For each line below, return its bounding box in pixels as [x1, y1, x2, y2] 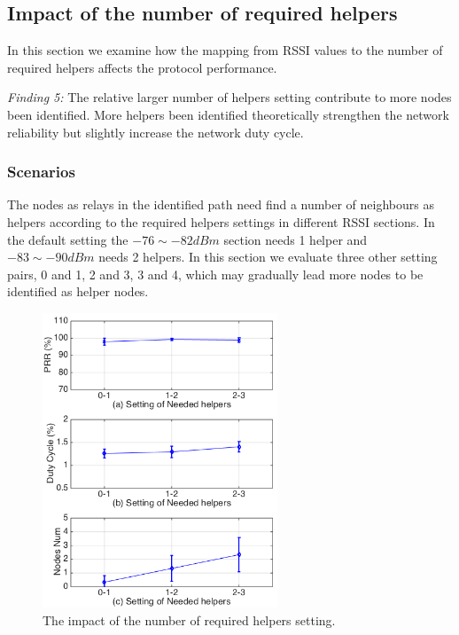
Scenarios [7, 161, 75, 183]
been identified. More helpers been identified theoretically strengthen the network [7, 105, 449, 123]
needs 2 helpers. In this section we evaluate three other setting [98, 247, 438, 266]
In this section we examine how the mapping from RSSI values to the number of [7, 41, 443, 59]
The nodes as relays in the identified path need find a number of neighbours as [7, 195, 434, 214]
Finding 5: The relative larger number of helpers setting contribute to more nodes [7, 88, 452, 106]
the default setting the [7, 230, 128, 248]
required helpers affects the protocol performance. [7, 58, 277, 76]
